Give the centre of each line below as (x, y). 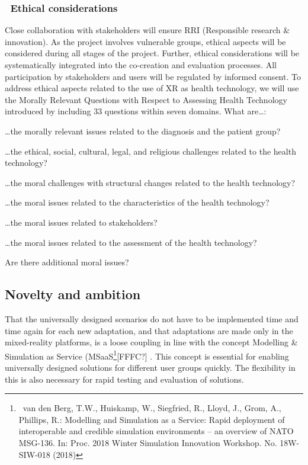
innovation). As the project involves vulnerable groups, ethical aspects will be (145, 41)
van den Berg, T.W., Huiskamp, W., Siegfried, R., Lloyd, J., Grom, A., (152, 408)
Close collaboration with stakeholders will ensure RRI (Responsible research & (147, 30)
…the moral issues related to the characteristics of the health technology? (137, 202)
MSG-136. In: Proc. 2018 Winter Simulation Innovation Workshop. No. (148, 442)
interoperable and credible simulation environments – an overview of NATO (156, 431)
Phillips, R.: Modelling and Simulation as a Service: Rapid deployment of (152, 419)
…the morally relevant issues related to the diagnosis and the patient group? (143, 131)
